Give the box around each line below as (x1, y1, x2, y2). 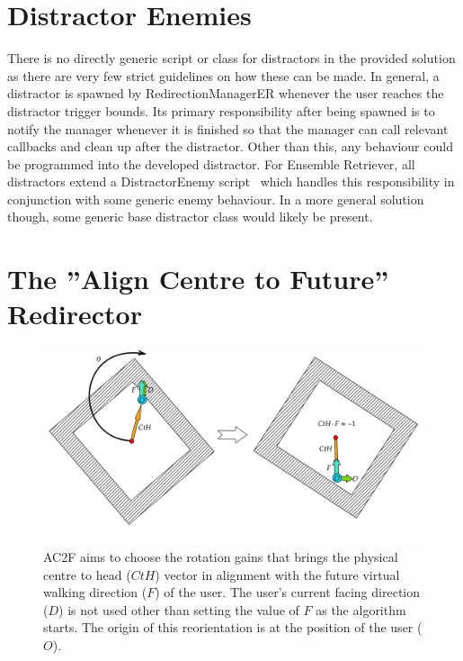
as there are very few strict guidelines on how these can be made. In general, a (7, 66, 440, 85)
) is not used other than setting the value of (58, 600, 299, 619)
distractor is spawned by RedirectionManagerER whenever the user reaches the (7, 84, 444, 103)
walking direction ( (43, 583, 147, 602)
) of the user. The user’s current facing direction (155, 583, 420, 602)
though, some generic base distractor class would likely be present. (7, 207, 373, 226)
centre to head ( (43, 565, 131, 584)
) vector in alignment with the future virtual (155, 565, 400, 584)
